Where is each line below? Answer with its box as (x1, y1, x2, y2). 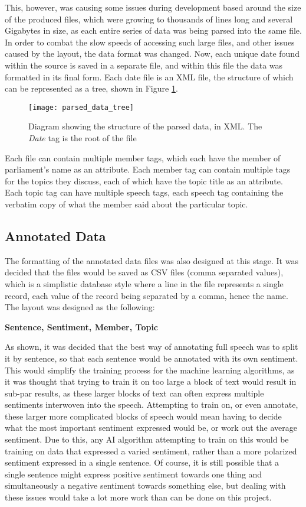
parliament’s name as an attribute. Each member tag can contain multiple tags (5, 163, 291, 175)
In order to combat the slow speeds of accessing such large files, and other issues (5, 35, 295, 48)
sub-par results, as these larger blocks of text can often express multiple (5, 386, 264, 399)
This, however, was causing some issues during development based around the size (5, 1, 301, 13)
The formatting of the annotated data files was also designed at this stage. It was (5, 254, 298, 266)
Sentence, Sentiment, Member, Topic (5, 320, 159, 333)
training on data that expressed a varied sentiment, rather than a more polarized (5, 444, 297, 457)
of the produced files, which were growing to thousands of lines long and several (5, 12, 293, 25)
